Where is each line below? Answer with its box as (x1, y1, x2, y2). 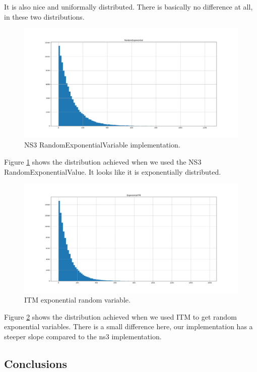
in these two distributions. (4, 11, 85, 22)
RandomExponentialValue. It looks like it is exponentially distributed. (4, 166, 221, 177)
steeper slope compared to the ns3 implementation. (4, 331, 162, 342)
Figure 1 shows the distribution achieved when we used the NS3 (4, 156, 202, 167)
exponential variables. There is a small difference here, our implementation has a (4, 321, 253, 332)
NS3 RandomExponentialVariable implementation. (24, 139, 180, 150)
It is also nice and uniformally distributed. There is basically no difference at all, (4, 2, 253, 12)
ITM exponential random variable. (24, 294, 131, 305)
